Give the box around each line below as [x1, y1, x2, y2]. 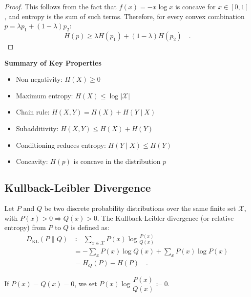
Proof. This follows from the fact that [4, 1, 117, 11]
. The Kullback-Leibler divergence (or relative [97, 212, 234, 223]
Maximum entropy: [16, 90, 73, 100]
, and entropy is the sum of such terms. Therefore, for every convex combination [4, 11, 245, 21]
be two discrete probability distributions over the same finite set [44, 203, 236, 213]
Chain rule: [16, 107, 50, 117]
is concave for [175, 1, 216, 11]
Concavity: [16, 156, 48, 166]
